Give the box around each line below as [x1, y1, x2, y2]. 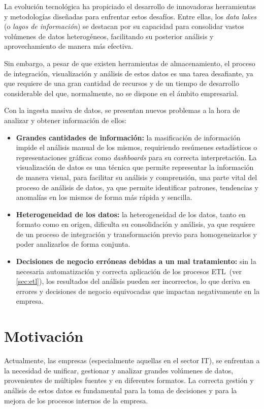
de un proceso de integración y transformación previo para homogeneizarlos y [16, 228, 257, 239]
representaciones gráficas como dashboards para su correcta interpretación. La [16, 152, 257, 162]
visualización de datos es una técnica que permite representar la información [16, 162, 254, 172]
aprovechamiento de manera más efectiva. [4, 41, 134, 51]
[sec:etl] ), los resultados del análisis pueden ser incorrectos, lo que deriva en [16, 276, 250, 286]
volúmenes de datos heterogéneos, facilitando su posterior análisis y [4, 31, 214, 41]
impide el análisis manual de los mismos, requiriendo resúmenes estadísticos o [16, 142, 257, 153]
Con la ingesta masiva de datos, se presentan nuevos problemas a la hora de [4, 105, 240, 115]
